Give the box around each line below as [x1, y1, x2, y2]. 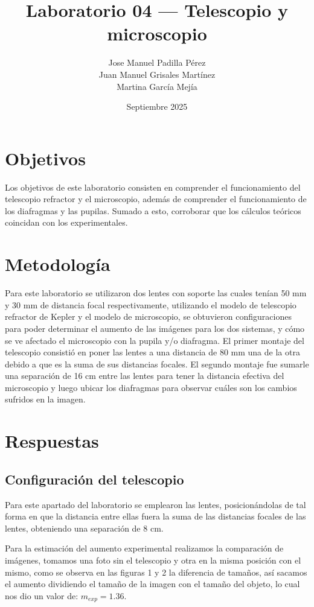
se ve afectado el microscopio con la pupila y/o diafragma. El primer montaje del [5, 334, 304, 346]
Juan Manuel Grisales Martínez [98, 68, 216, 80]
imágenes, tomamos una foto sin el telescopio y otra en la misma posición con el [5, 554, 301, 567]
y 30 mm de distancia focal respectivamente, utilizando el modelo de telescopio [5, 298, 296, 311]
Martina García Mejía [117, 80, 197, 92]
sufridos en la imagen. [5, 393, 86, 405]
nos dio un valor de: [5, 589, 78, 602]
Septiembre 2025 [126, 100, 188, 113]
